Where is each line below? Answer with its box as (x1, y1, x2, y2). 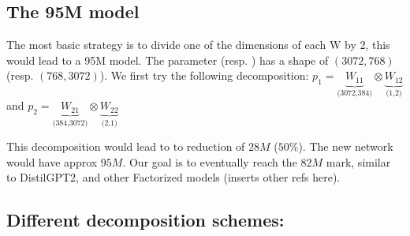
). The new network (298, 138, 393, 155)
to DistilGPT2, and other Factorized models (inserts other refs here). (6, 169, 341, 185)
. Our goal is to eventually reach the (122, 153, 297, 170)
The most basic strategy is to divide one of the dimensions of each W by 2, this (6, 36, 390, 53)
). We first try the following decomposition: (99, 67, 309, 84)
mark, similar (326, 153, 391, 170)
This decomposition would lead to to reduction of (6, 138, 245, 155)
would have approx (6, 153, 98, 170)
